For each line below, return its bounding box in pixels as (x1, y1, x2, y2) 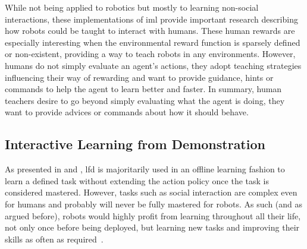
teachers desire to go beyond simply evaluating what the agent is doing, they (5, 94, 285, 106)
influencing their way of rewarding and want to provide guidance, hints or (5, 71, 274, 83)
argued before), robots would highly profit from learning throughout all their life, (5, 209, 301, 222)
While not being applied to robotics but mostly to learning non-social (5, 1, 259, 13)
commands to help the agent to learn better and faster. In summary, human (5, 83, 282, 95)
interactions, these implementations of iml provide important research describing (5, 12, 298, 25)
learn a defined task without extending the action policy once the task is (5, 174, 269, 187)
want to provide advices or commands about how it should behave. (5, 106, 249, 118)
